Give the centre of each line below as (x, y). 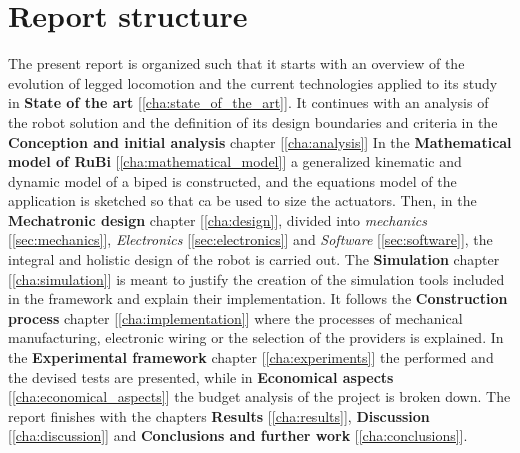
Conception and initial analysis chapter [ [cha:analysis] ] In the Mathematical (260, 141)
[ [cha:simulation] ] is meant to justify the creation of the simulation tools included (256, 278)
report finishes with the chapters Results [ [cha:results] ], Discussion (219, 415)
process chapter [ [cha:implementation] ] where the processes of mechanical (235, 317)
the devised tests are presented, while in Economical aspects (201, 376)
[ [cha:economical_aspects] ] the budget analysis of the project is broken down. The (259, 396)
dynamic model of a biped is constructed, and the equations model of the (232, 180)
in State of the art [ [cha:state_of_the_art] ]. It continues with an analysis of (248, 102)
